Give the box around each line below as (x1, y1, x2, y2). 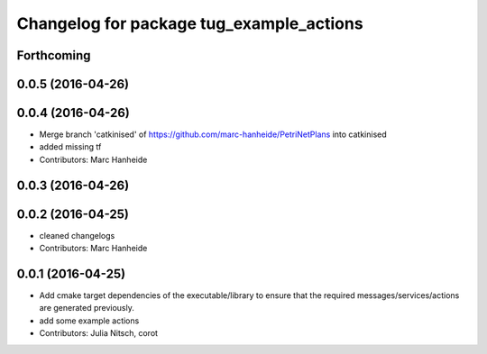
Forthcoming (16, 48, 91, 63)
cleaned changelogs (39, 230, 115, 241)
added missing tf (39, 141, 102, 152)
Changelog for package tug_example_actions (16, 14, 364, 33)
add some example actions (39, 315, 140, 326)
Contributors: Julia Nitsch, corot (39, 328, 158, 339)
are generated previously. (39, 303, 134, 313)
